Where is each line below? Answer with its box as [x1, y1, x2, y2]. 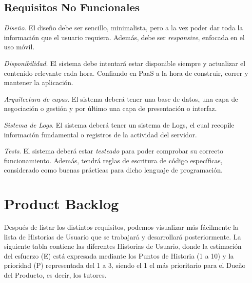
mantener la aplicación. [4, 77, 73, 87]
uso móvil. [4, 42, 35, 52]
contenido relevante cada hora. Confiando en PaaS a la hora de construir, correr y [4, 67, 249, 78]
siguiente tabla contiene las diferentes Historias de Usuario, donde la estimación [4, 241, 242, 251]
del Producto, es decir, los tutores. [4, 270, 107, 280]
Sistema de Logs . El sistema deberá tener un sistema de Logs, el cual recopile [4, 119, 234, 130]
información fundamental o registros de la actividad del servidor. [4, 129, 197, 139]
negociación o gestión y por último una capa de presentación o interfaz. [4, 103, 217, 113]
